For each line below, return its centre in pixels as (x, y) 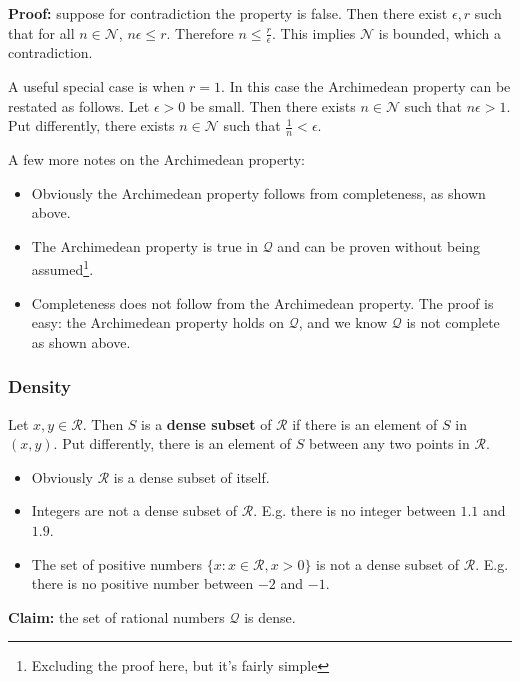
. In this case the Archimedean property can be (366, 86)
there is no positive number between (142, 583)
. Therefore (200, 32)
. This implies (313, 32)
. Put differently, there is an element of (172, 443)
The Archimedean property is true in (144, 245)
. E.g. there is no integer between (354, 510)
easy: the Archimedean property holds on (158, 322)
